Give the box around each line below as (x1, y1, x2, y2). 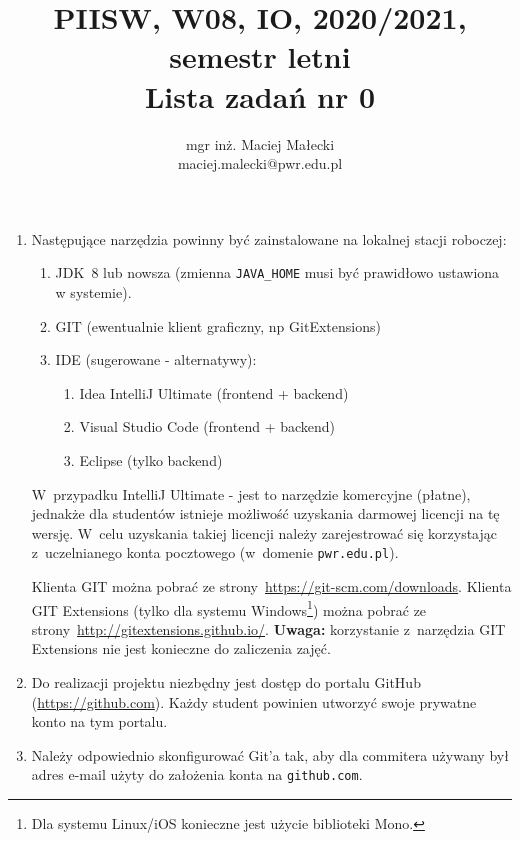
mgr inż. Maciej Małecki (185, 133, 335, 154)
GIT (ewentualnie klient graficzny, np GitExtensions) (55, 315, 381, 336)
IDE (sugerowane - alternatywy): (55, 349, 257, 370)
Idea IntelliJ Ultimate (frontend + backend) (79, 382, 349, 403)
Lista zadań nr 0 (144, 75, 376, 116)
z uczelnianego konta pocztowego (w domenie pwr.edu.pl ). (31, 542, 399, 563)
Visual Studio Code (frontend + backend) (79, 416, 336, 437)
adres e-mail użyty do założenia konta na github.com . (31, 764, 363, 785)
